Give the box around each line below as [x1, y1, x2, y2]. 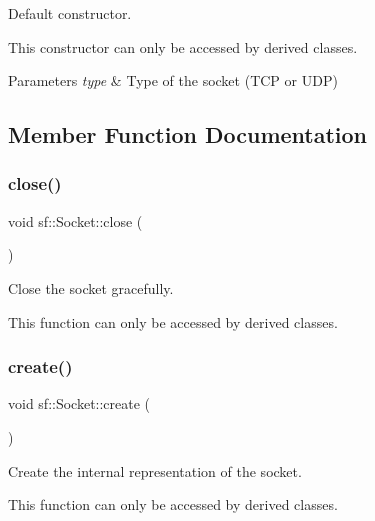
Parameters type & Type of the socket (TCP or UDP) [8, 70, 338, 91]
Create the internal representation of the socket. [8, 460, 302, 481]
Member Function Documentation [8, 119, 368, 150]
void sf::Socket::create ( [8, 393, 151, 414]
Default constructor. [8, 3, 132, 23]
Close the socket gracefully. [8, 277, 174, 298]
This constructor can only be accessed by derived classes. [8, 36, 358, 57]
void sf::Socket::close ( [8, 210, 143, 231]
